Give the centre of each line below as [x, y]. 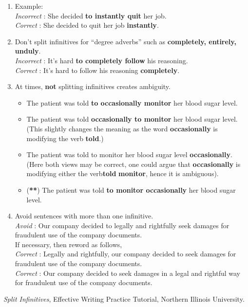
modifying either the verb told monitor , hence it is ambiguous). [123, 173]
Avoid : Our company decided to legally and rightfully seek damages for [122, 225]
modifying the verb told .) [65, 138]
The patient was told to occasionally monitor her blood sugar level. [132, 102]
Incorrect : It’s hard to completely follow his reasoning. [101, 60]
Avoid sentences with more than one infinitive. [84, 216]
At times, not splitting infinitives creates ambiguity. [93, 86]
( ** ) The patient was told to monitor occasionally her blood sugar [131, 190]
